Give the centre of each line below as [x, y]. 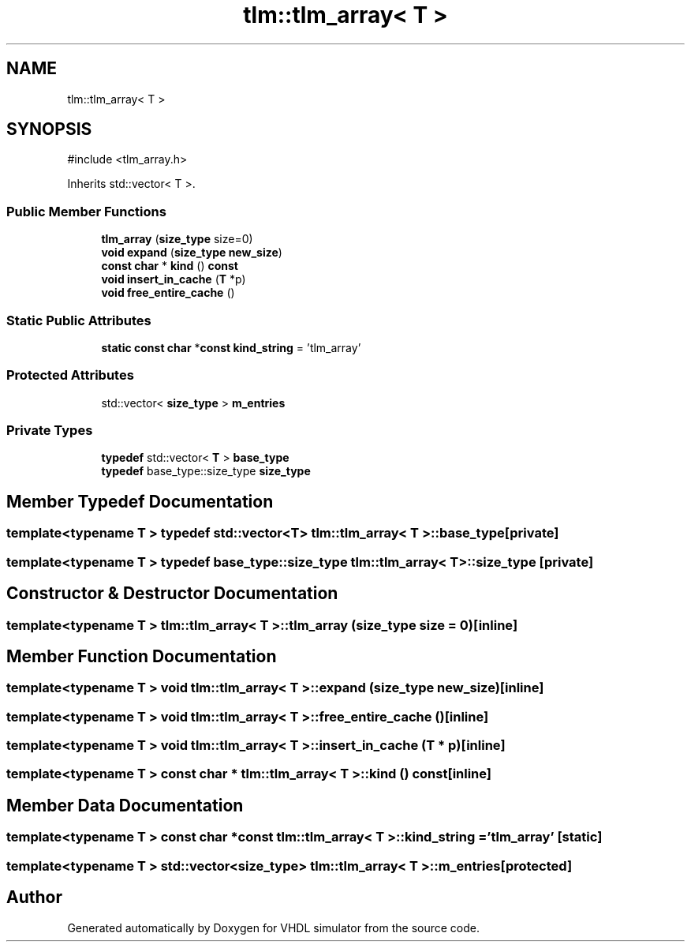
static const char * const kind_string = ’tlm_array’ [231, 347]
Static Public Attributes [79, 320]
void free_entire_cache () [168, 293]
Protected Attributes [70, 375]
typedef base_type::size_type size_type [206, 471]
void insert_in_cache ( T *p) [174, 279]
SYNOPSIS [49, 129]
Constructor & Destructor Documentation [172, 594]
